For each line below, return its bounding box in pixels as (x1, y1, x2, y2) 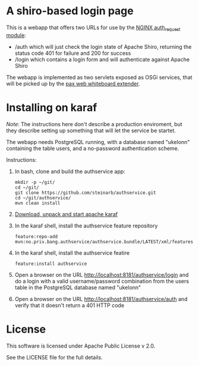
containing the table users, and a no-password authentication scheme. (6, 145, 179, 152)
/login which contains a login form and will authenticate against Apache (14, 55, 190, 63)
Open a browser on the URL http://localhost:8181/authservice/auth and (14, 295, 188, 302)
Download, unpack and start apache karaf (14, 210, 118, 218)
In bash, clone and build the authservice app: (14, 168, 126, 175)
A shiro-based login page (6, 4, 134, 18)
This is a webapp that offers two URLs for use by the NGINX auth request (6, 24, 181, 32)
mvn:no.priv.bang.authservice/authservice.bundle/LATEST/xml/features (14, 239, 194, 245)
